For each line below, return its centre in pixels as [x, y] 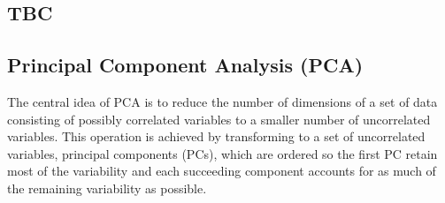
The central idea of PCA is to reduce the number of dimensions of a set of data [222, 101]
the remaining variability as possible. [107, 188]
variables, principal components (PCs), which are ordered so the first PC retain [222, 153]
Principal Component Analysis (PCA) [185, 65]
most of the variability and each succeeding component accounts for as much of [222, 171]
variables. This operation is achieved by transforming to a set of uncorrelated [216, 136]
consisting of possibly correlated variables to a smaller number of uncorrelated [219, 119]
